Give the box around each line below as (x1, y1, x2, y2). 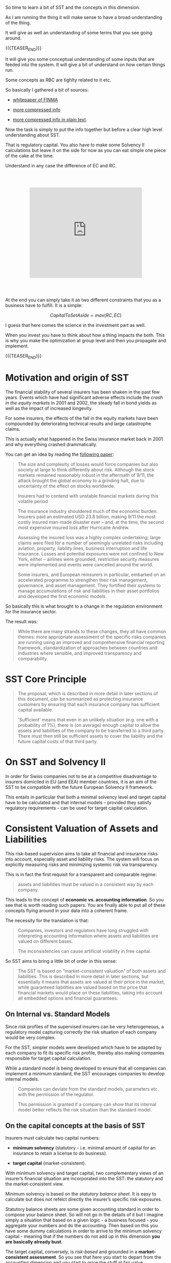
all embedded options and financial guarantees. (17, 995, 118, 1001)
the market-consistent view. (5, 1181, 64, 1187)
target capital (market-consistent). (12, 1160, 86, 1166)
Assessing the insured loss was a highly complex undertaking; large (17, 535, 161, 541)
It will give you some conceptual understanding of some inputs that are (5, 56, 155, 62)
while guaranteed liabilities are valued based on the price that (17, 984, 148, 990)
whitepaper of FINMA (12, 97, 58, 103)
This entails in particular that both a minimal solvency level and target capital (5, 794, 166, 800)
